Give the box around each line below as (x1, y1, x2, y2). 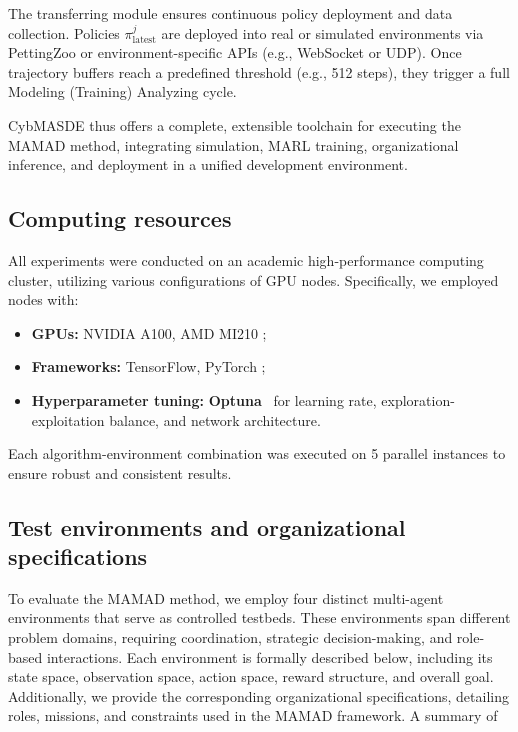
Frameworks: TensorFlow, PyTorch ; (31, 356, 266, 377)
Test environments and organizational (8, 511, 406, 542)
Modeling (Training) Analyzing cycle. (8, 81, 237, 102)
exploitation (31, 409, 105, 430)
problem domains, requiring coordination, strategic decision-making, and (8, 627, 453, 648)
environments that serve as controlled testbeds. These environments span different (8, 607, 511, 628)
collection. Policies (8, 22, 120, 43)
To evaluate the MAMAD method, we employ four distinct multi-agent (8, 587, 444, 608)
